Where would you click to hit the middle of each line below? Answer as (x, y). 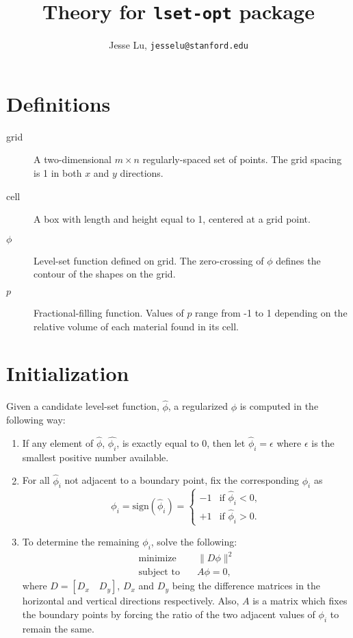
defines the (298, 260)
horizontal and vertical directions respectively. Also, (131, 601)
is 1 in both (58, 173)
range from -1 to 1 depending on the (271, 312)
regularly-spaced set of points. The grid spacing (242, 159)
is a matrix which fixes (300, 601)
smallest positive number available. (95, 457)
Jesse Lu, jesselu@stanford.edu (179, 45)
